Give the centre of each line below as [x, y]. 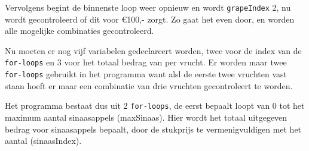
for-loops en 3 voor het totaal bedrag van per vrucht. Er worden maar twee [146, 62]
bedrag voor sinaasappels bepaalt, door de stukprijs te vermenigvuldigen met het [153, 129]
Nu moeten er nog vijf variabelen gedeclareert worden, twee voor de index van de [153, 50]
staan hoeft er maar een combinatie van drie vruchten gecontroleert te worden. [149, 85]
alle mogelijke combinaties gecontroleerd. [79, 31]
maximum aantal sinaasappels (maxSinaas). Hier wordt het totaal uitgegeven [146, 117]
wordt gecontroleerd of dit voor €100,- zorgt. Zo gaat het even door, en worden [150, 19]
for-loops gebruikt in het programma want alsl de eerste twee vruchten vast [146, 74]
